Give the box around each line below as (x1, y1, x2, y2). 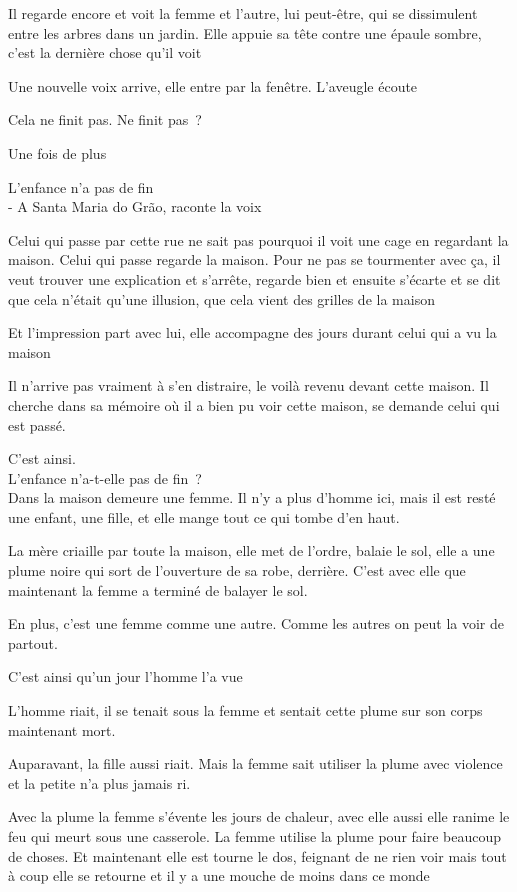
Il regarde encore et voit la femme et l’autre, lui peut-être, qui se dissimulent (8, 3, 478, 23)
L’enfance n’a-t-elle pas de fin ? (8, 467, 202, 488)
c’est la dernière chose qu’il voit (8, 42, 202, 63)
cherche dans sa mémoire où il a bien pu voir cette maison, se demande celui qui (8, 394, 500, 415)
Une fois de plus (8, 142, 107, 163)
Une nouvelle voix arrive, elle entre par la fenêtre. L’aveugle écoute (8, 75, 418, 96)
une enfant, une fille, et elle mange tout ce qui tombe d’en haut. (8, 506, 400, 527)
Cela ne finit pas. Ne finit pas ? (8, 109, 202, 130)
